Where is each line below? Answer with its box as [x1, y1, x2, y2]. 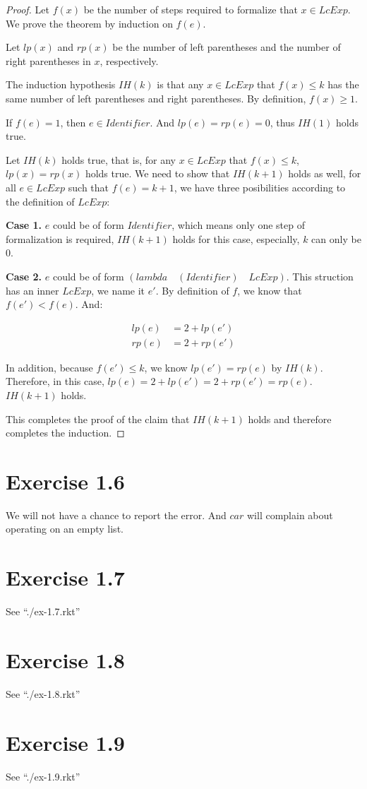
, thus [270, 114, 295, 129]
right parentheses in [6, 53, 91, 68]
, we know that [237, 283, 302, 297]
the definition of [6, 194, 75, 208]
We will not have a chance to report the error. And [6, 507, 227, 522]
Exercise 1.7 [6, 563, 125, 592]
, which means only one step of [172, 218, 306, 232]
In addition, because [6, 360, 93, 374]
